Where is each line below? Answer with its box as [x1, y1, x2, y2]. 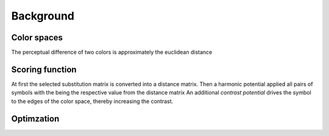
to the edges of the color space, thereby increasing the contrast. [11, 98, 174, 105]
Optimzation [11, 113, 60, 124]
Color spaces [11, 32, 63, 43]
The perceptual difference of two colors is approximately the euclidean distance [11, 49, 213, 56]
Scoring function [11, 64, 77, 74]
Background [11, 9, 74, 23]
